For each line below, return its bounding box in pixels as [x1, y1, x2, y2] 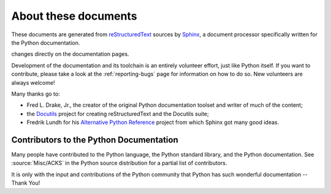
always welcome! [11, 79, 55, 86]
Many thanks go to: [11, 90, 61, 98]
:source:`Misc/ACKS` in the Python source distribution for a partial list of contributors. [11, 160, 227, 167]
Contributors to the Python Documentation [11, 134, 179, 145]
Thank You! [11, 179, 40, 187]
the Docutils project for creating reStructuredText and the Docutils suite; [26, 110, 209, 117]
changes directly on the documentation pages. [11, 50, 129, 58]
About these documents [11, 9, 137, 23]
